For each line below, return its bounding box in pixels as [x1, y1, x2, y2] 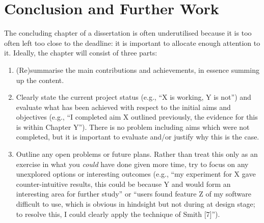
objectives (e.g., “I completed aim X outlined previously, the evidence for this [16, 111, 258, 122]
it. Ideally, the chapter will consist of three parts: [4, 47, 157, 58]
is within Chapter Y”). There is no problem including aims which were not [16, 121, 250, 132]
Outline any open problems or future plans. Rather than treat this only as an [16, 149, 258, 159]
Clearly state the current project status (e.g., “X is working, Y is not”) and [16, 92, 251, 102]
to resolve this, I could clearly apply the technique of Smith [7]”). [16, 208, 220, 219]
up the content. [16, 74, 64, 85]
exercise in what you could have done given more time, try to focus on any [16, 158, 249, 169]
